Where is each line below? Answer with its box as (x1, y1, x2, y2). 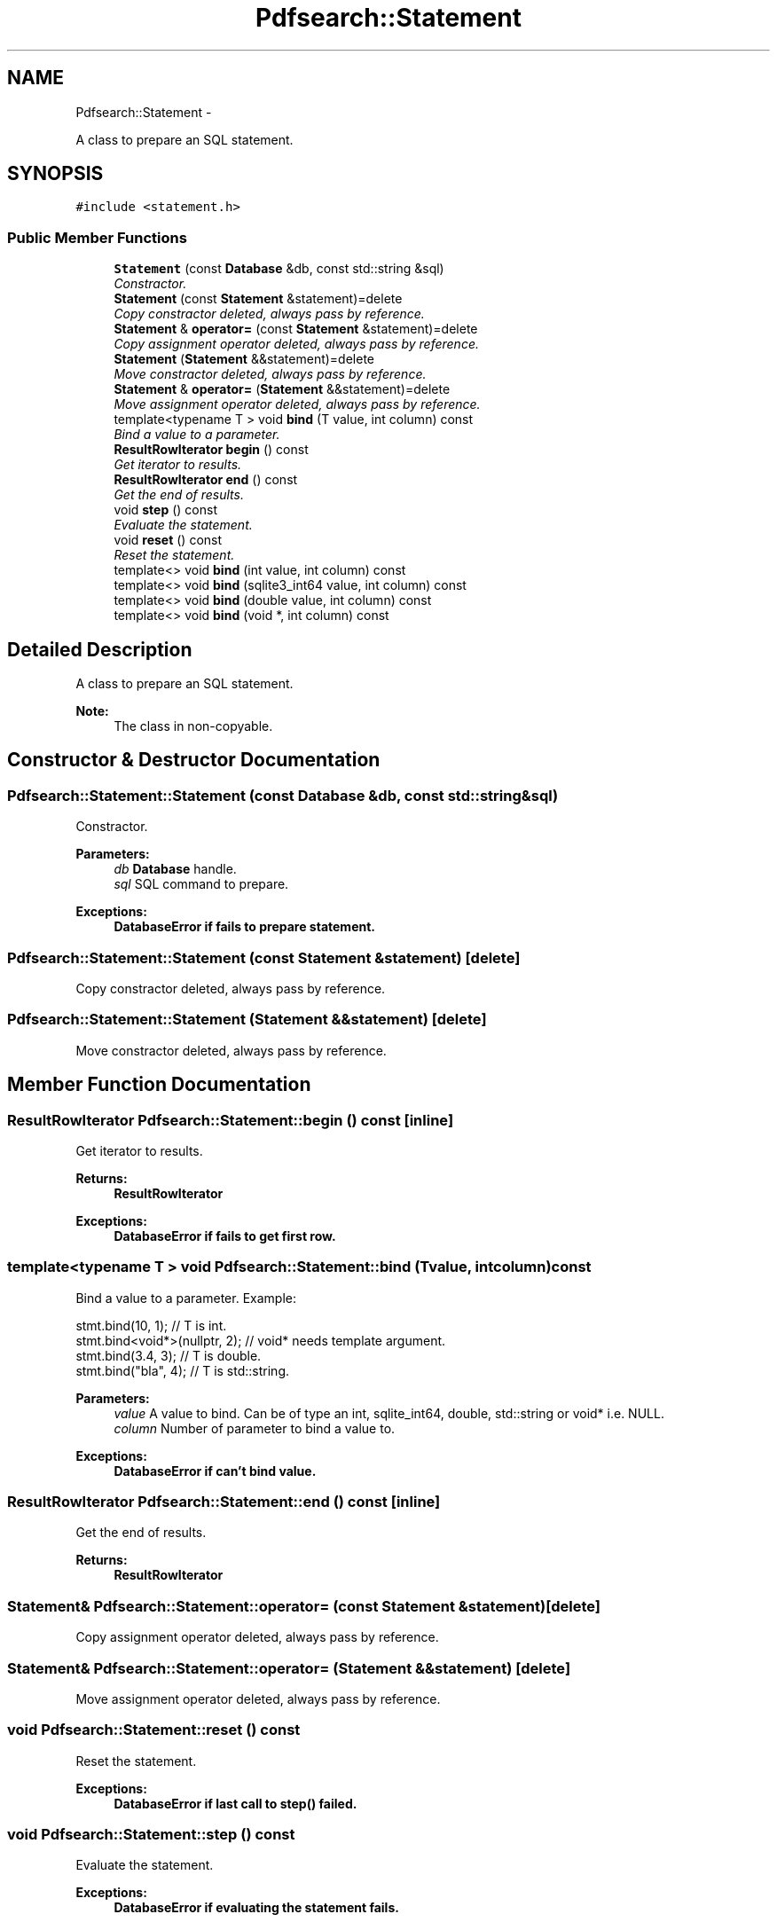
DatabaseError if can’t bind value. (114, 1463, 317, 1479)
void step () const (114, 502, 218, 518)
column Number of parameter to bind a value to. (114, 1420, 396, 1436)
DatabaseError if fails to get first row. (114, 1228, 336, 1243)
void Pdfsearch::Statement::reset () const (7, 1721, 301, 1739)
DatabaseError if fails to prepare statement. (114, 919, 375, 935)
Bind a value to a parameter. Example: (75, 1290, 296, 1306)
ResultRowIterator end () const (114, 472, 298, 488)
